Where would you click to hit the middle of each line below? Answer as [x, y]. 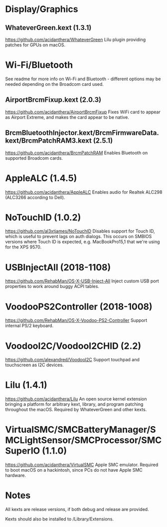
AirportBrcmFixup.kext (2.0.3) [53, 100]
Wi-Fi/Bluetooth [39, 65]
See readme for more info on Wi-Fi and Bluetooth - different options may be [83, 79]
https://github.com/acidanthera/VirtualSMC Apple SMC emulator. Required [82, 465]
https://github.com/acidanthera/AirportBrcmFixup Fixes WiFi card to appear [83, 112]
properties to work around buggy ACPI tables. [52, 286]
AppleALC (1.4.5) [41, 178]
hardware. [16, 476]
